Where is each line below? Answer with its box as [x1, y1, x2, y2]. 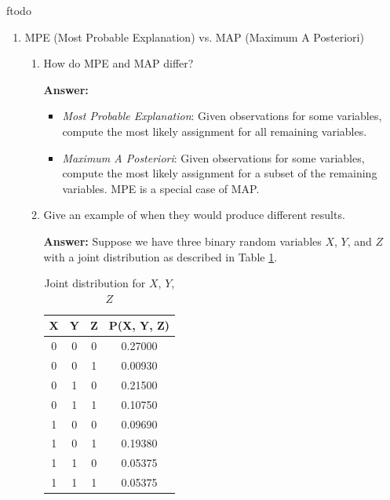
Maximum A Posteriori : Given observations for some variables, [62, 149, 365, 166]
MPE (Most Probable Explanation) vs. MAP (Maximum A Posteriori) [24, 28, 364, 45]
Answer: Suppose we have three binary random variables [43, 232, 322, 249]
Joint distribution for [44, 275, 146, 291]
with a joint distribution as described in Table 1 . [43, 248, 278, 265]
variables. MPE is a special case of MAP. [62, 180, 260, 196]
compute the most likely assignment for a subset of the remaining [62, 165, 377, 181]
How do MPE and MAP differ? [43, 55, 194, 71]
